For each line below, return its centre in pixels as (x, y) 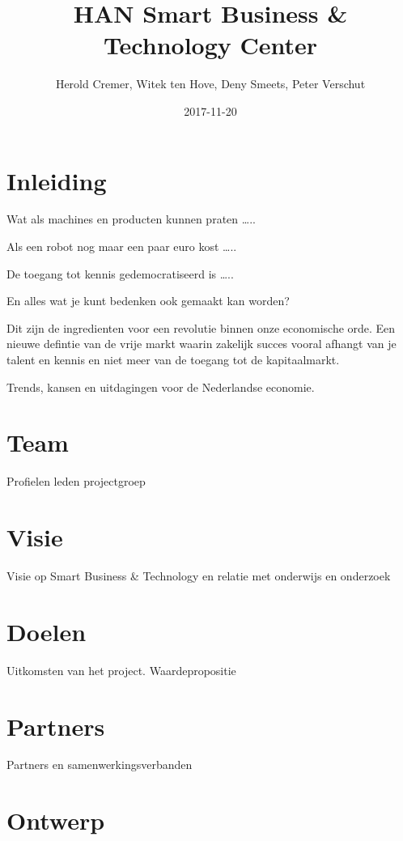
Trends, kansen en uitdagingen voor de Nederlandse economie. (161, 387)
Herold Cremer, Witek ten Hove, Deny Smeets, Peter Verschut (210, 84)
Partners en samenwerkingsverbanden (100, 765)
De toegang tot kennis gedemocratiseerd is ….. (120, 273)
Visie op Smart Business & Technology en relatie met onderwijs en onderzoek (199, 576)
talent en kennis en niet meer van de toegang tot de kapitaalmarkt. (173, 359)
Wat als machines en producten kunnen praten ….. (131, 219)
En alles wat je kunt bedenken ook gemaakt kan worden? (148, 301)
